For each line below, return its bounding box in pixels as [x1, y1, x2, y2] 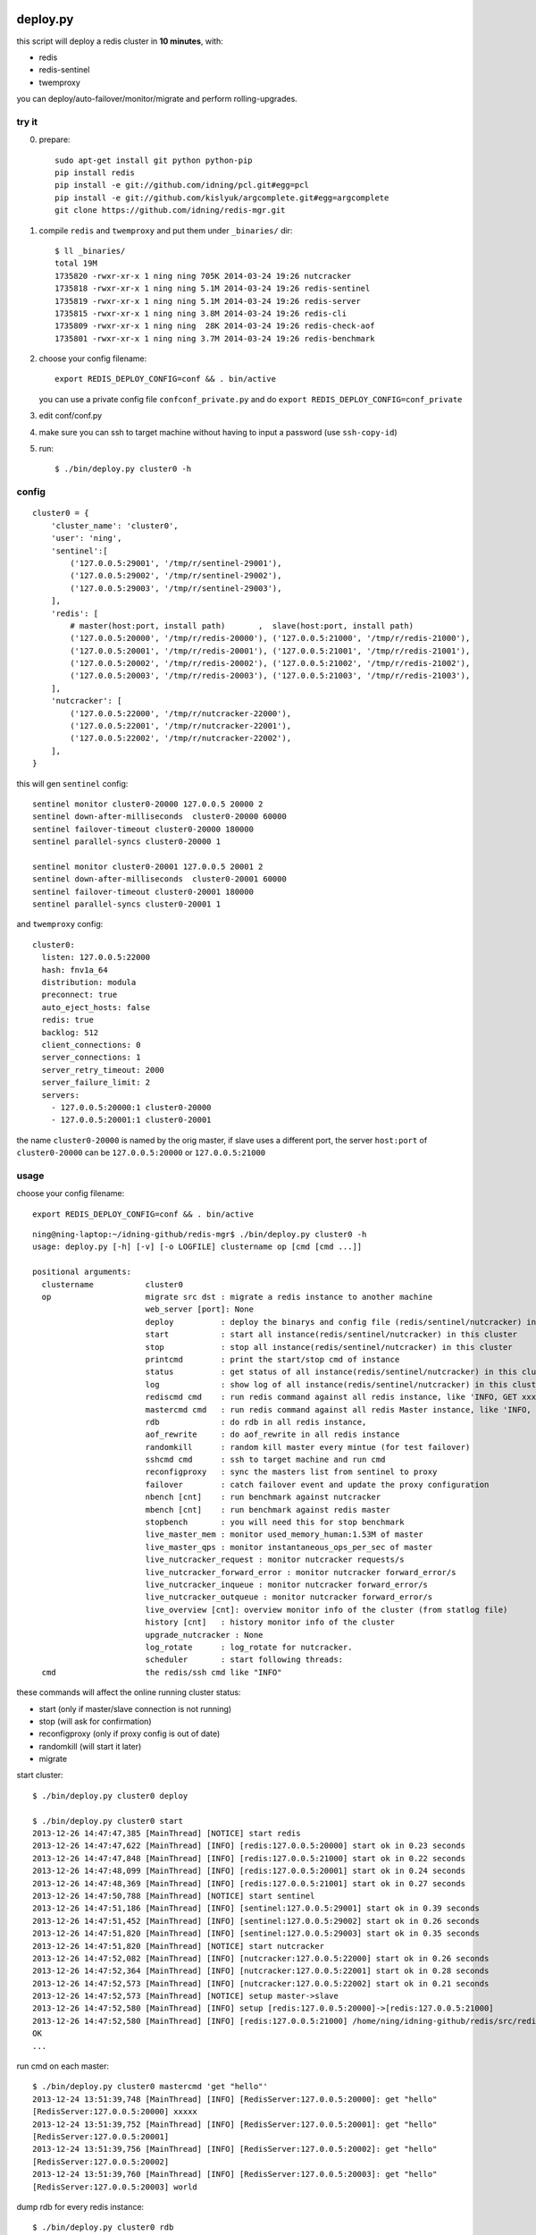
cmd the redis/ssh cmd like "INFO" [41, 1667, 282, 1677]
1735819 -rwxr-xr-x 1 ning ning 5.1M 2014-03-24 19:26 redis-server [54, 296, 361, 306]
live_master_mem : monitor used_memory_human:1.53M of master [145, 1530, 423, 1539]
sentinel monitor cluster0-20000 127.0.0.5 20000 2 [32, 798, 264, 809]
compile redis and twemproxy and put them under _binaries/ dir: [38, 224, 293, 236]
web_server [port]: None [145, 1304, 255, 1314]
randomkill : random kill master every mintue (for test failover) [145, 1442, 471, 1452]
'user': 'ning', [50, 533, 122, 544]
